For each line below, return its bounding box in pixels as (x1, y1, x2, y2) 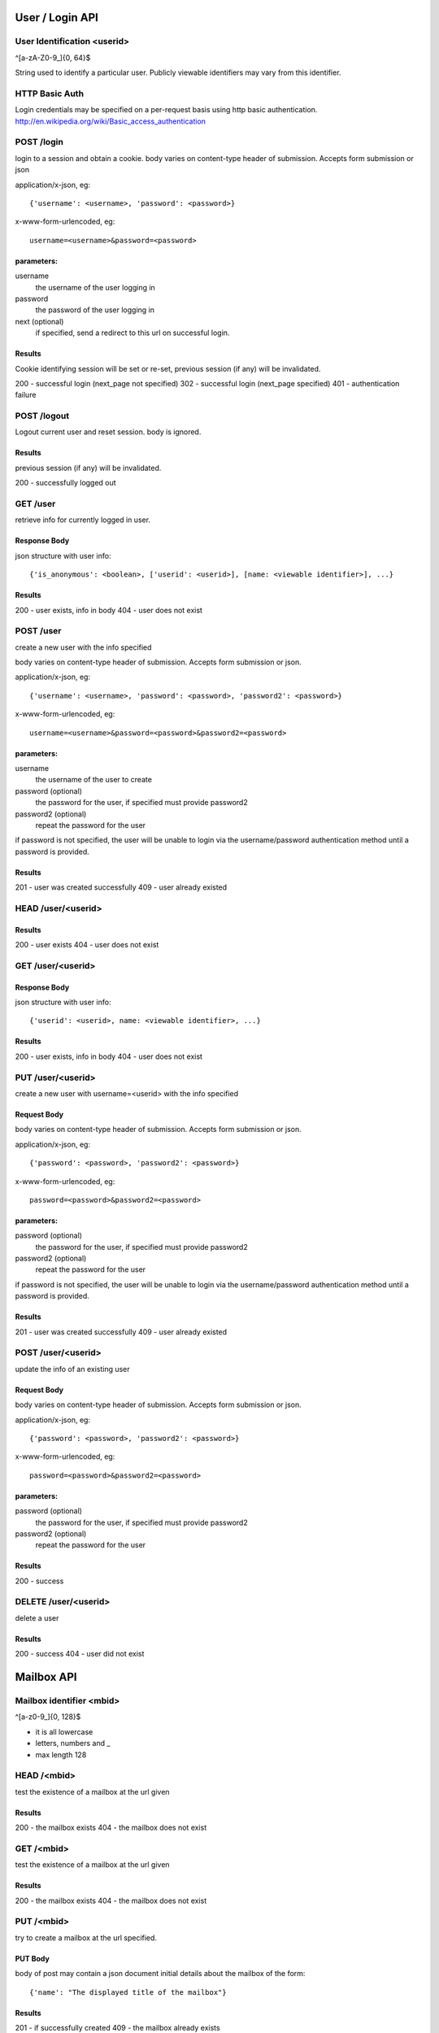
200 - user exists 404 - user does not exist (15, 940, 159, 950)
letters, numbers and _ (35, 1739, 111, 1748)
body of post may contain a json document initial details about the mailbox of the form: (15, 1969, 306, 1979)
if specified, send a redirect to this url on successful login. (35, 328, 230, 337)
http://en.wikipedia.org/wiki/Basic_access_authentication (15, 116, 206, 126)
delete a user (15, 1613, 59, 1622)
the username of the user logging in (35, 282, 156, 292)
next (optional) (15, 316, 64, 326)
